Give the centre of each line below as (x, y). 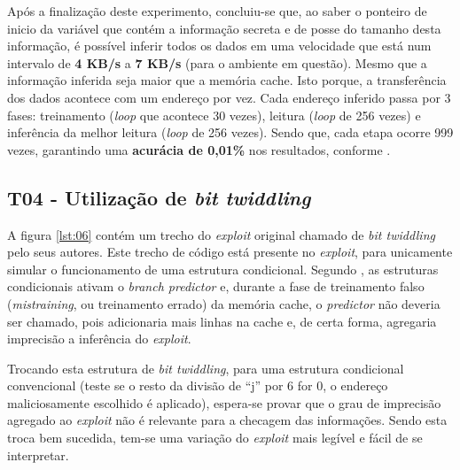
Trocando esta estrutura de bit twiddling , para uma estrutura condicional (206, 368)
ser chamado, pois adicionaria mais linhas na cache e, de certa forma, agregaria (222, 321)
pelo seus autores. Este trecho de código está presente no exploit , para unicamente (230, 252)
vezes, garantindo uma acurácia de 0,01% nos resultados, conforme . (199, 149)
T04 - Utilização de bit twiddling (159, 197)
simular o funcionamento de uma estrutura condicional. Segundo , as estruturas (223, 269)
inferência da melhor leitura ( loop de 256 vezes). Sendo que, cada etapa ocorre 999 (230, 132)
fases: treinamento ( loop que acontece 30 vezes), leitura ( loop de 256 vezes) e (214, 115)
